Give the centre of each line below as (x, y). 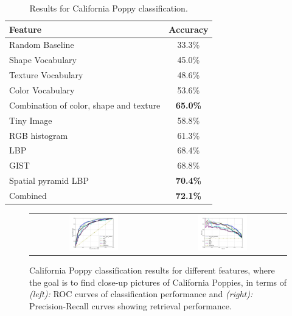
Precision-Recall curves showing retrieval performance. (130, 305)
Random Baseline (42, 45)
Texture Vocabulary (46, 75)
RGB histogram (39, 135)
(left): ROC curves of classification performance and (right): (141, 294)
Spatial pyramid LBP (49, 180)
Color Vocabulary (42, 89)
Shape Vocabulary (43, 60)
